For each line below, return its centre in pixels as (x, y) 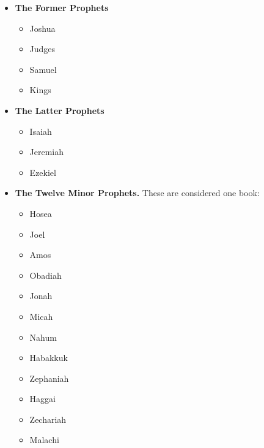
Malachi (44, 440)
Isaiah (41, 131)
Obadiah (46, 275)
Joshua (42, 28)
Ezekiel (43, 172)
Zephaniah (49, 378)
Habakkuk (49, 358)
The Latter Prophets (60, 110)
